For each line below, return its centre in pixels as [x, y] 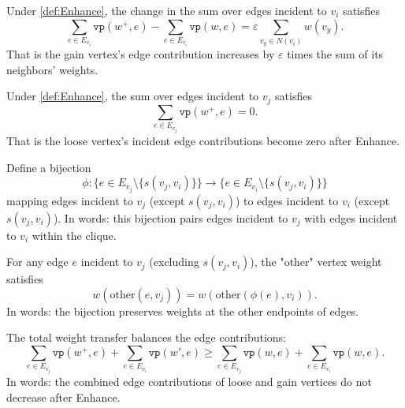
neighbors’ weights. [52, 69]
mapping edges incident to [70, 200]
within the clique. [74, 235]
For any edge [37, 262]
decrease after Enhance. [63, 397]
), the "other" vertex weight [316, 262]
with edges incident [351, 217]
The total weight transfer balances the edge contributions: [147, 337]
